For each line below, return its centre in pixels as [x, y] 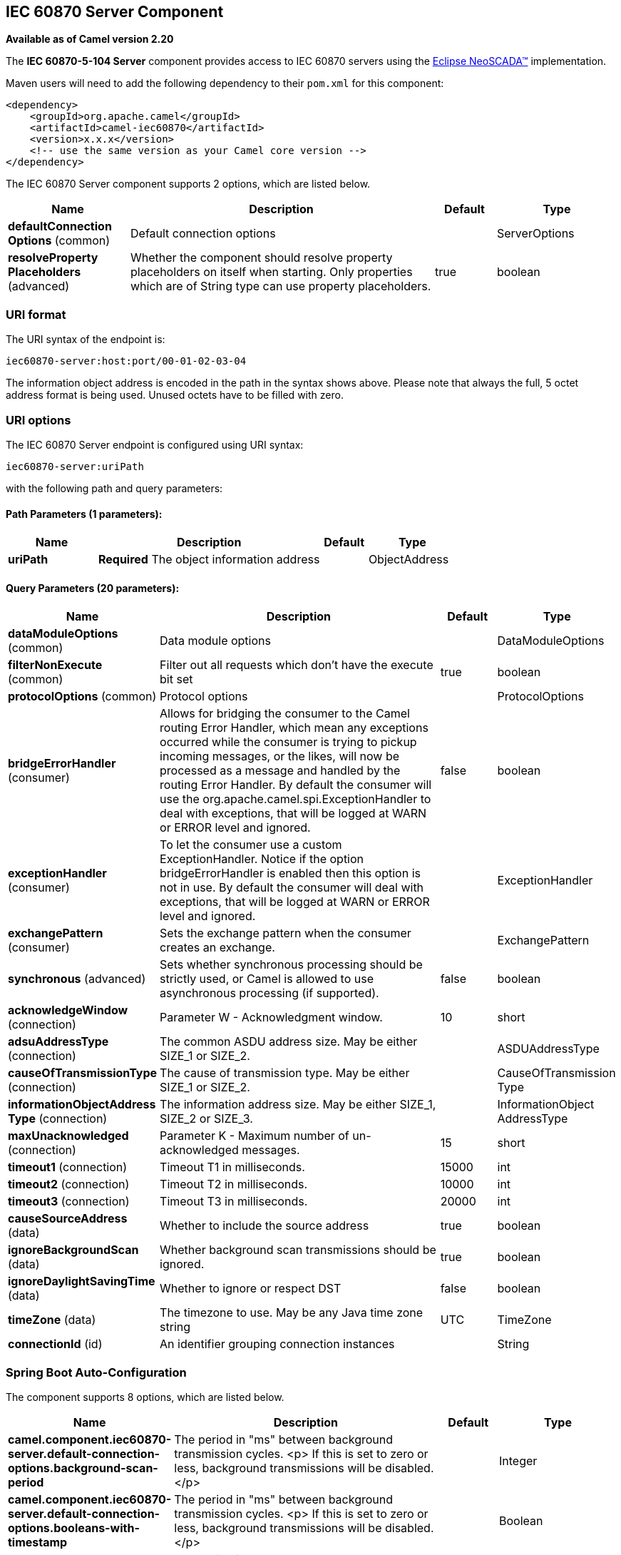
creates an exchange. [217, 948]
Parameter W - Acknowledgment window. [271, 1018]
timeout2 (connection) [69, 1184]
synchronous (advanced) [77, 979]
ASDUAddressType [548, 1049]
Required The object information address [209, 560]
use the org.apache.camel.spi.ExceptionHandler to [296, 799]
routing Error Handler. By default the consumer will [296, 785]
